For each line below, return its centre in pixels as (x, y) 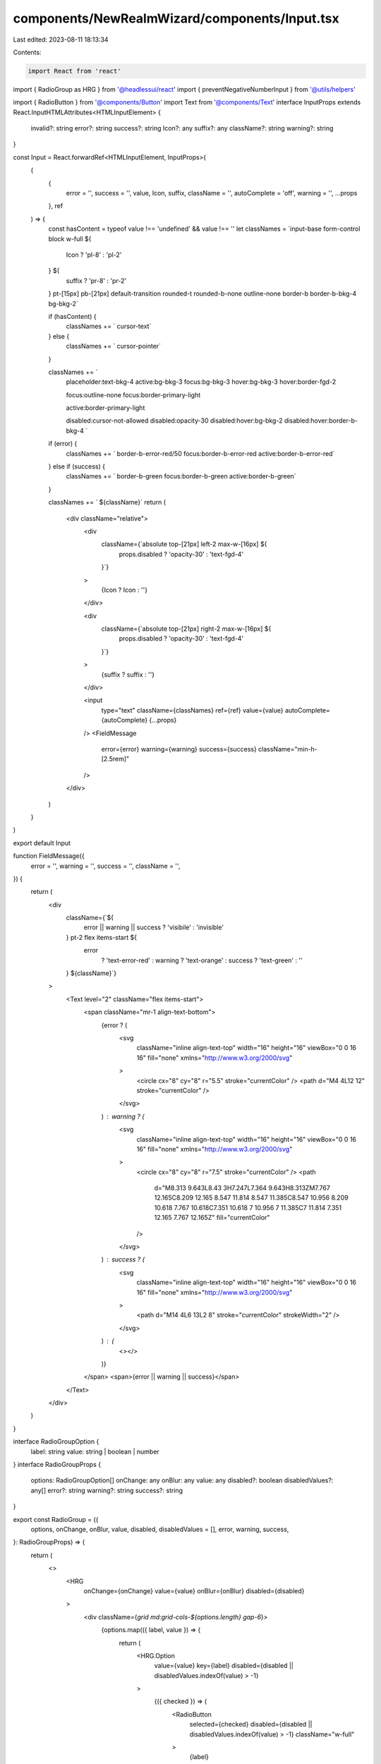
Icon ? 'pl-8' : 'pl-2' (94, 255)
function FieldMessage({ (49, 856)
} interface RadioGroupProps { (57, 1465)
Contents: (27, 52)
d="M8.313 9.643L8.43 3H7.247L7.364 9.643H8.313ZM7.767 (242, 1188)
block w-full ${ (70, 238)
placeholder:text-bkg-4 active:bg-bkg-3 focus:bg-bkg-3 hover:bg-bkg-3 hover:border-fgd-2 (201, 382)
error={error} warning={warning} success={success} (179, 749)
